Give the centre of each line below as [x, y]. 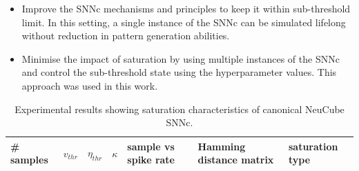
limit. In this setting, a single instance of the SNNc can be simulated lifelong [184, 22]
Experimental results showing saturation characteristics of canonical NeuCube [179, 109]
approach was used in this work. [90, 85]
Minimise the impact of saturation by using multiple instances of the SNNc [181, 58]
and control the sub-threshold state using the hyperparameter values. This [179, 72]
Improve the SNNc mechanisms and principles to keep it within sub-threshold [186, 8]
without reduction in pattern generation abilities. [126, 36]
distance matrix [236, 160]
